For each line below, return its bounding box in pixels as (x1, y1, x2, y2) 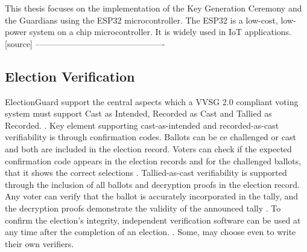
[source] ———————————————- (5, 37, 165, 50)
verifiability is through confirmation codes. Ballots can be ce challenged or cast (5, 131, 296, 143)
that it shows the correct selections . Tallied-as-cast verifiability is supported (5, 166, 287, 179)
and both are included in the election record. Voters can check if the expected (5, 142, 292, 155)
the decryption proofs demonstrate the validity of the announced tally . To (5, 201, 281, 214)
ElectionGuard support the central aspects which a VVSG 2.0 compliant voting (5, 95, 299, 108)
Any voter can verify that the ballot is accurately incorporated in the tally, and (5, 190, 299, 202)
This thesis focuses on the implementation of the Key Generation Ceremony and (5, 2, 302, 14)
